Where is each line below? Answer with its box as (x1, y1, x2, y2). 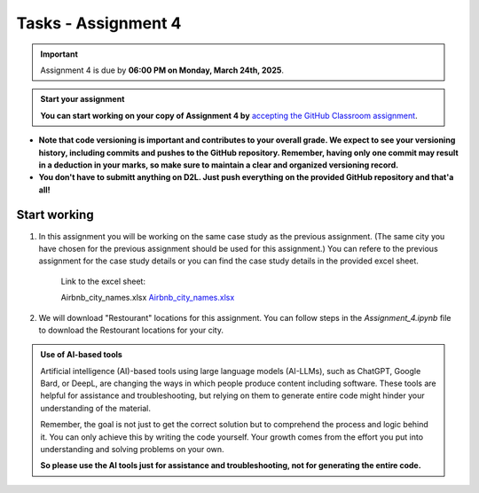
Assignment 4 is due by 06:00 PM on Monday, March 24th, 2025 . (40, 65, 284, 75)
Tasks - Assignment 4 (16, 13, 182, 33)
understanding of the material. (40, 403, 151, 413)
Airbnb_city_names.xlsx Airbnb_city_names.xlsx (60, 293, 235, 303)
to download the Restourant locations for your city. (38, 325, 224, 335)
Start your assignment (40, 94, 125, 105)
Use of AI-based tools (40, 349, 123, 360)
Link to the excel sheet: (60, 276, 146, 286)
